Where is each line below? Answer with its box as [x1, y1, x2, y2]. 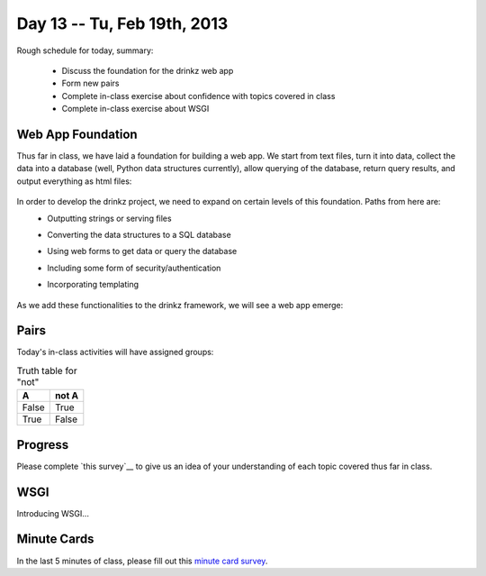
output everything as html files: [16, 176, 132, 187]
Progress [16, 437, 69, 453]
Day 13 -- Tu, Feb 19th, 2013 [16, 14, 229, 33]
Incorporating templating [47, 279, 139, 290]
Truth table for [16, 365, 77, 378]
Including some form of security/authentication [47, 262, 221, 273]
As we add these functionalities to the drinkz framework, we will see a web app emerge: [16, 299, 344, 310]
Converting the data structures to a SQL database [47, 229, 231, 240]
